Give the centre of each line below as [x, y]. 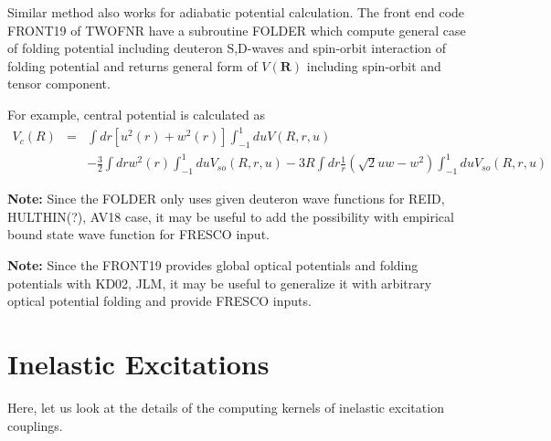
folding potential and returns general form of [132, 65]
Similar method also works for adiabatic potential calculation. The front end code [236, 12]
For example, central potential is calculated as [136, 114]
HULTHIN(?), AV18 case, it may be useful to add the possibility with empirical [231, 216]
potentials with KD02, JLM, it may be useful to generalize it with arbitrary [220, 283]
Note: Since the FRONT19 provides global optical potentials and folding [213, 265]
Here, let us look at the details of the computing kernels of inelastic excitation [226, 407]
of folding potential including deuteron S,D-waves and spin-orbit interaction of [227, 48]
